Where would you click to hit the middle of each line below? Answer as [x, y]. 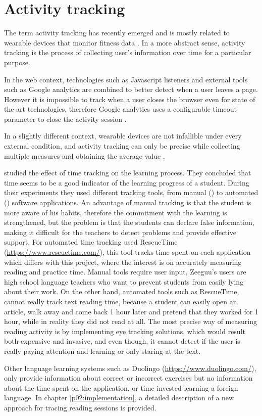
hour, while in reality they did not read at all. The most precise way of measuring [130, 321]
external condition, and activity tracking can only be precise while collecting [122, 146]
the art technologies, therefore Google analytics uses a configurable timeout [120, 109]
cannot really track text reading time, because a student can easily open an [121, 301]
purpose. [17, 62]
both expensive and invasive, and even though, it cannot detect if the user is [122, 341]
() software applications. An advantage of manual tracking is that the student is [128, 202]
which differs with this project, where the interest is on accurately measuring [123, 262]
